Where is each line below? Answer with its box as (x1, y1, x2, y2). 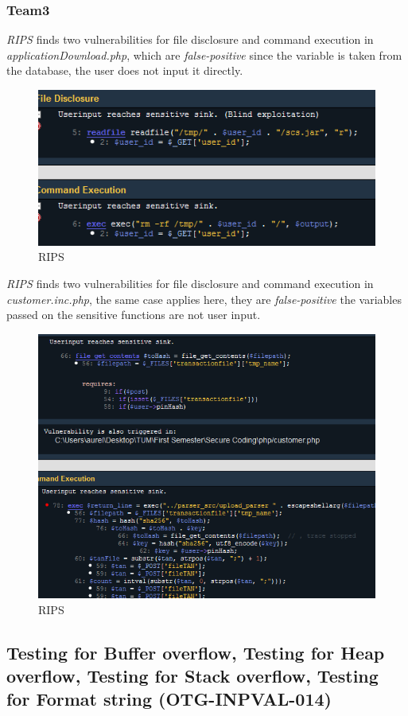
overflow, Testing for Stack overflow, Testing (6, 663, 379, 688)
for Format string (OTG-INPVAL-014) (6, 687, 332, 711)
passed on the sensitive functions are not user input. (6, 306, 261, 323)
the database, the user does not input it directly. (6, 62, 243, 79)
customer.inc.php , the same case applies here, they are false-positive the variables (6, 290, 402, 307)
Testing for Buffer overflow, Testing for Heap (6, 640, 385, 664)
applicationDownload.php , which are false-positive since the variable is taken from (6, 46, 402, 63)
